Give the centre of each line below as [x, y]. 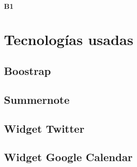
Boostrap [28, 70]
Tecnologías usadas [69, 39]
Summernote [37, 99]
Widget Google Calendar [68, 157]
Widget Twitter [44, 128]
